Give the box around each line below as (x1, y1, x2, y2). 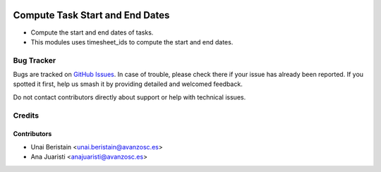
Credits (13, 110, 39, 120)
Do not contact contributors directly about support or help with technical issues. (13, 92, 246, 102)
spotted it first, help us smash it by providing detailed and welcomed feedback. (13, 80, 243, 88)
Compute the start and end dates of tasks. (30, 28, 154, 37)
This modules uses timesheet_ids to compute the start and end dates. (30, 37, 234, 46)
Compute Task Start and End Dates (13, 9, 170, 21)
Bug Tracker (13, 55, 56, 65)
